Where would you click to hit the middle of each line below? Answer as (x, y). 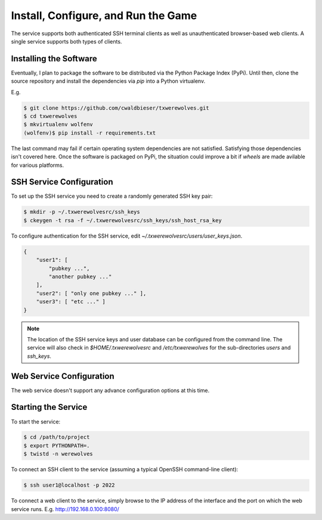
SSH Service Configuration (62, 182)
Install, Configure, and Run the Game (104, 15)
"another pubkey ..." (80, 276)
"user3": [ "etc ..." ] (71, 302)
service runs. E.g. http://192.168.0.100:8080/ (65, 509)
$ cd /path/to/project (57, 437)
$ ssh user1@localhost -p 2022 (69, 485)
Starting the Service (49, 407)
